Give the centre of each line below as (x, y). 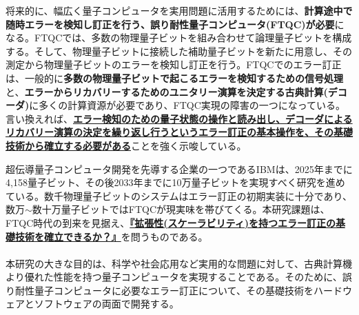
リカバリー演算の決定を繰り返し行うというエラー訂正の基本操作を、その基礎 (179, 132)
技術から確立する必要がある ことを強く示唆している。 (126, 145)
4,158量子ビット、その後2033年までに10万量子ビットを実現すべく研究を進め (175, 182)
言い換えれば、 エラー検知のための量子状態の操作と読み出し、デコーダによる (179, 118)
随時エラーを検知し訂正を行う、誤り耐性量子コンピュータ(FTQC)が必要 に (175, 24)
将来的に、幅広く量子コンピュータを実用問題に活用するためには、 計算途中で (179, 10)
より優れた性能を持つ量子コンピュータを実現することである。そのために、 (174, 277)
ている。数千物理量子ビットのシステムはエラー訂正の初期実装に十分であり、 (179, 195)
